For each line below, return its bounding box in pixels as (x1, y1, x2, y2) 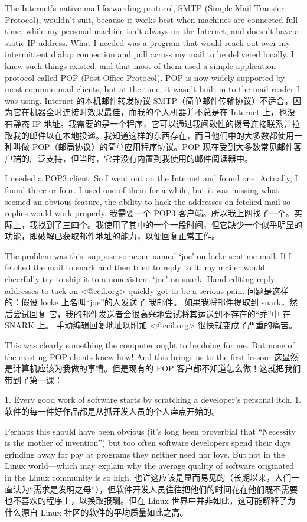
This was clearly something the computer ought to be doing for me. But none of (5, 339, 295, 351)
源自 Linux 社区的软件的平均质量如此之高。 (21, 505, 188, 518)
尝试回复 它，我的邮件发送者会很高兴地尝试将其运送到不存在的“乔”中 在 (12, 307, 291, 319)
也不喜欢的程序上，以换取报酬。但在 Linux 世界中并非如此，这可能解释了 (5, 494, 288, 507)
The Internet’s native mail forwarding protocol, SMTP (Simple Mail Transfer (5, 2, 285, 14)
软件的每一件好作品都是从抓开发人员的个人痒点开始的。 (5, 405, 220, 417)
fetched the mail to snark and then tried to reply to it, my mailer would (5, 261, 265, 273)
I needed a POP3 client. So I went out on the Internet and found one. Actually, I (5, 172, 298, 184)
